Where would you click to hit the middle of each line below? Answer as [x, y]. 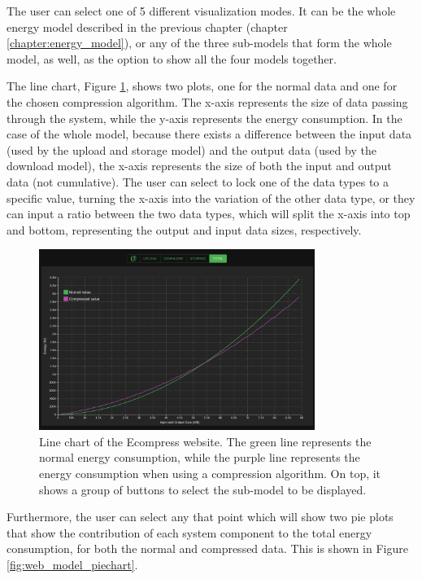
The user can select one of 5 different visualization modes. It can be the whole [201, 11]
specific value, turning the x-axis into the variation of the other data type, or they [211, 197]
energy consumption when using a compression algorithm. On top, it [210, 474]
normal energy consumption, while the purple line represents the [200, 457]
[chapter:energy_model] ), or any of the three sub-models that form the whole [199, 43]
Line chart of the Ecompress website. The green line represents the [205, 441]
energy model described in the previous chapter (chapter [147, 26]
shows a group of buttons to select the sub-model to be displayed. [203, 489]
